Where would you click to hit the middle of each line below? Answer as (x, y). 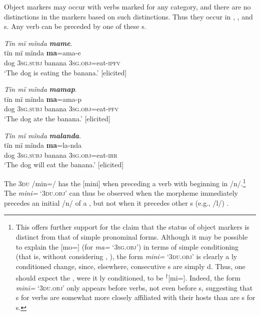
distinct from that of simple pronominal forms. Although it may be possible (132, 236)
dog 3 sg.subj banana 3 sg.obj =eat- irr (61, 155)
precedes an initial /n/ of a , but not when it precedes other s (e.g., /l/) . (116, 202)
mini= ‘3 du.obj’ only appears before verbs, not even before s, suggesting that (134, 287)
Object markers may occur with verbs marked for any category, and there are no (127, 6)
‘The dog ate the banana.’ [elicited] (57, 118)
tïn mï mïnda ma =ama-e (42, 53)
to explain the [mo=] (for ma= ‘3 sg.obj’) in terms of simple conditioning (127, 246)
